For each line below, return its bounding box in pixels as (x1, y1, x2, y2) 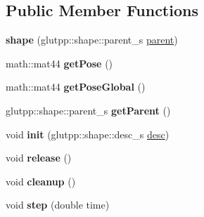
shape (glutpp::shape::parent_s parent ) (6, 32, 178, 47)
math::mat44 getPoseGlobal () (6, 79, 146, 94)
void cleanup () (6, 173, 76, 188)
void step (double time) (6, 197, 110, 212)
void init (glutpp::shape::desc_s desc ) (6, 126, 170, 141)
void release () (6, 150, 72, 165)
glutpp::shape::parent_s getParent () (6, 103, 171, 117)
